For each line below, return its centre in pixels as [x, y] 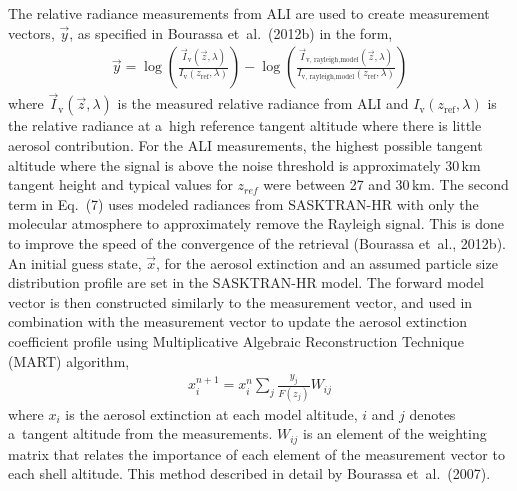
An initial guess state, [75, 262]
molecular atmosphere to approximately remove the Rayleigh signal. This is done [256, 223]
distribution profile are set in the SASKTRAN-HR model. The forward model [246, 282]
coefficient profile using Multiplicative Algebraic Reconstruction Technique [236, 340]
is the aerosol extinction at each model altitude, [211, 413]
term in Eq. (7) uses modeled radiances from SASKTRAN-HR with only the [243, 203]
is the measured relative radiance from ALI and [263, 103]
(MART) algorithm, [69, 360]
